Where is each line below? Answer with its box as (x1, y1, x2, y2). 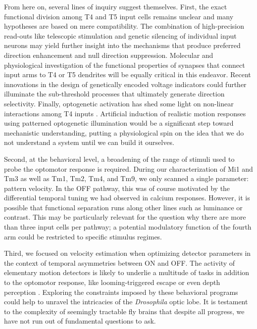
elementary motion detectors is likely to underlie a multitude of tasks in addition (4, 267, 250, 278)
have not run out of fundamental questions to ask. (4, 316, 156, 326)
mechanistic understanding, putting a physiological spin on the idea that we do (4, 127, 244, 138)
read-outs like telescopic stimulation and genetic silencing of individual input (4, 30, 237, 41)
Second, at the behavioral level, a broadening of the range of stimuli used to (4, 153, 235, 164)
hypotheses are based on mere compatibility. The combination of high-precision (4, 21, 244, 31)
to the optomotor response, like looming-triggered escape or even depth (4, 277, 220, 287)
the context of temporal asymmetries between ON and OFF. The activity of (4, 257, 235, 268)
